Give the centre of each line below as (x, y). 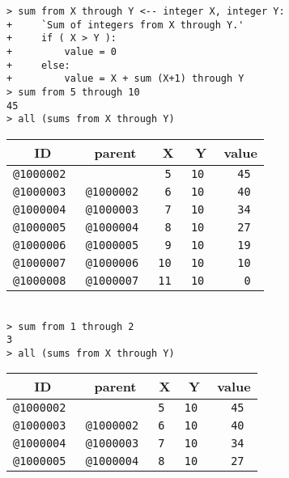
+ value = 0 (62, 51)
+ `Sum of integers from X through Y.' (125, 25)
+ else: (38, 65)
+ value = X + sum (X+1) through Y (125, 79)
